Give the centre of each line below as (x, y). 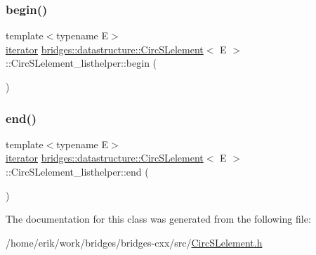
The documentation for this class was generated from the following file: (158, 219)
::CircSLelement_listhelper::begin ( (81, 63)
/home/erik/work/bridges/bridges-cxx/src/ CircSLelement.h (134, 242)
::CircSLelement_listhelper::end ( (77, 171)
